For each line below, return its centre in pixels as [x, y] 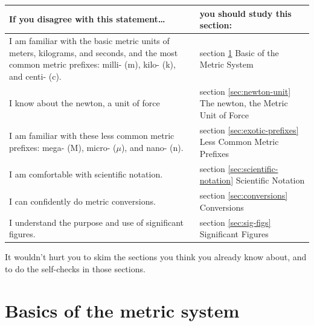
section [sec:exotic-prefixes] [249, 129]
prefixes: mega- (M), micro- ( [63, 147]
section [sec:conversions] [244, 195]
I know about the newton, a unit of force [85, 103]
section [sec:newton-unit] [245, 91]
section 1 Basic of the [239, 52]
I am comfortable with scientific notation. [86, 174]
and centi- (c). [35, 76]
